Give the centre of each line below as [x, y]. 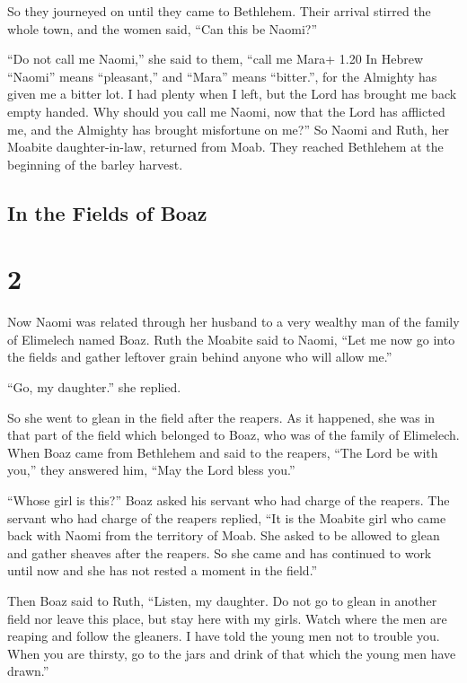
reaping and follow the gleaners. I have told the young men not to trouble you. [224, 636]
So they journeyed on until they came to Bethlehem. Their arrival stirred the [219, 11]
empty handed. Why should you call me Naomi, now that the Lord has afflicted [226, 111]
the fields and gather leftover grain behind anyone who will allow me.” [200, 357]
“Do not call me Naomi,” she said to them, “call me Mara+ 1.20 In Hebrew [216, 59]
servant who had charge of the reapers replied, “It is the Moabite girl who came [227, 517]
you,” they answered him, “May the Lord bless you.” [151, 470]
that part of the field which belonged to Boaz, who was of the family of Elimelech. [233, 435]
